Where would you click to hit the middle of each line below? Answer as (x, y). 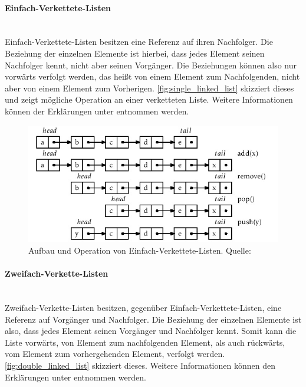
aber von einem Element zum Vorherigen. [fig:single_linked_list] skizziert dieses (149, 88)
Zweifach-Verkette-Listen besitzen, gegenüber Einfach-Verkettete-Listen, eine (143, 307)
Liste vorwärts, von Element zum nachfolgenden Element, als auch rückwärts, (145, 342)
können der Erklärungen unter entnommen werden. (97, 111)
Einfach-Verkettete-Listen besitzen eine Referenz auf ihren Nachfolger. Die (139, 42)
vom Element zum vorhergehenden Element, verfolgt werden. (115, 354)
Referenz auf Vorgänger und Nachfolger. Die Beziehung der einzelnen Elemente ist (153, 319)
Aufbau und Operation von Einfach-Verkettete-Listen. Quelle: (140, 250)
